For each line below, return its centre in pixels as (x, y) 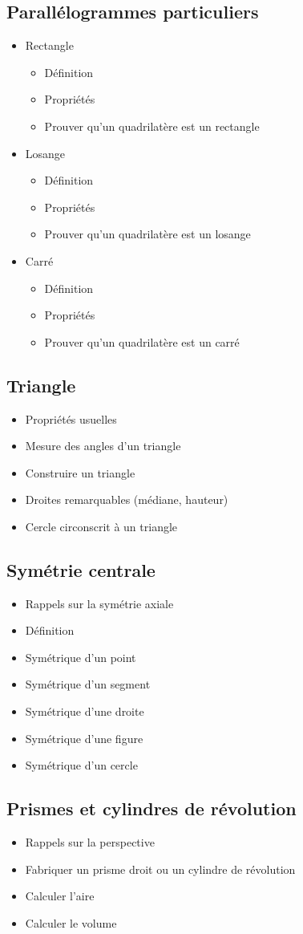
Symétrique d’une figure (84, 738)
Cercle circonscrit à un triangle (101, 526)
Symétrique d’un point (81, 657)
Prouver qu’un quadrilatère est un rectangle (152, 126)
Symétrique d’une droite (85, 711)
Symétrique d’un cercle (81, 765)
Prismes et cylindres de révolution (151, 808)
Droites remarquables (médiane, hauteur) (127, 499)
